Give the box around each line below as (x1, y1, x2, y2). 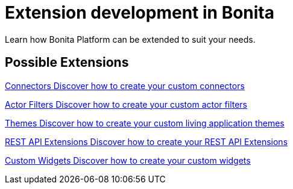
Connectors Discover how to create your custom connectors (5, 80, 245, 91)
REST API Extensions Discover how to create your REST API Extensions (5, 136, 288, 147)
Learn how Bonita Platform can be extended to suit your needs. (5, 34, 256, 45)
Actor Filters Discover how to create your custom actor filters (5, 99, 247, 110)
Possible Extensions (5, 55, 129, 70)
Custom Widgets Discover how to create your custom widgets (5, 155, 251, 166)
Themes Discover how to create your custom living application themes (5, 117, 285, 128)
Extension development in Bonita (5, 2, 275, 23)
